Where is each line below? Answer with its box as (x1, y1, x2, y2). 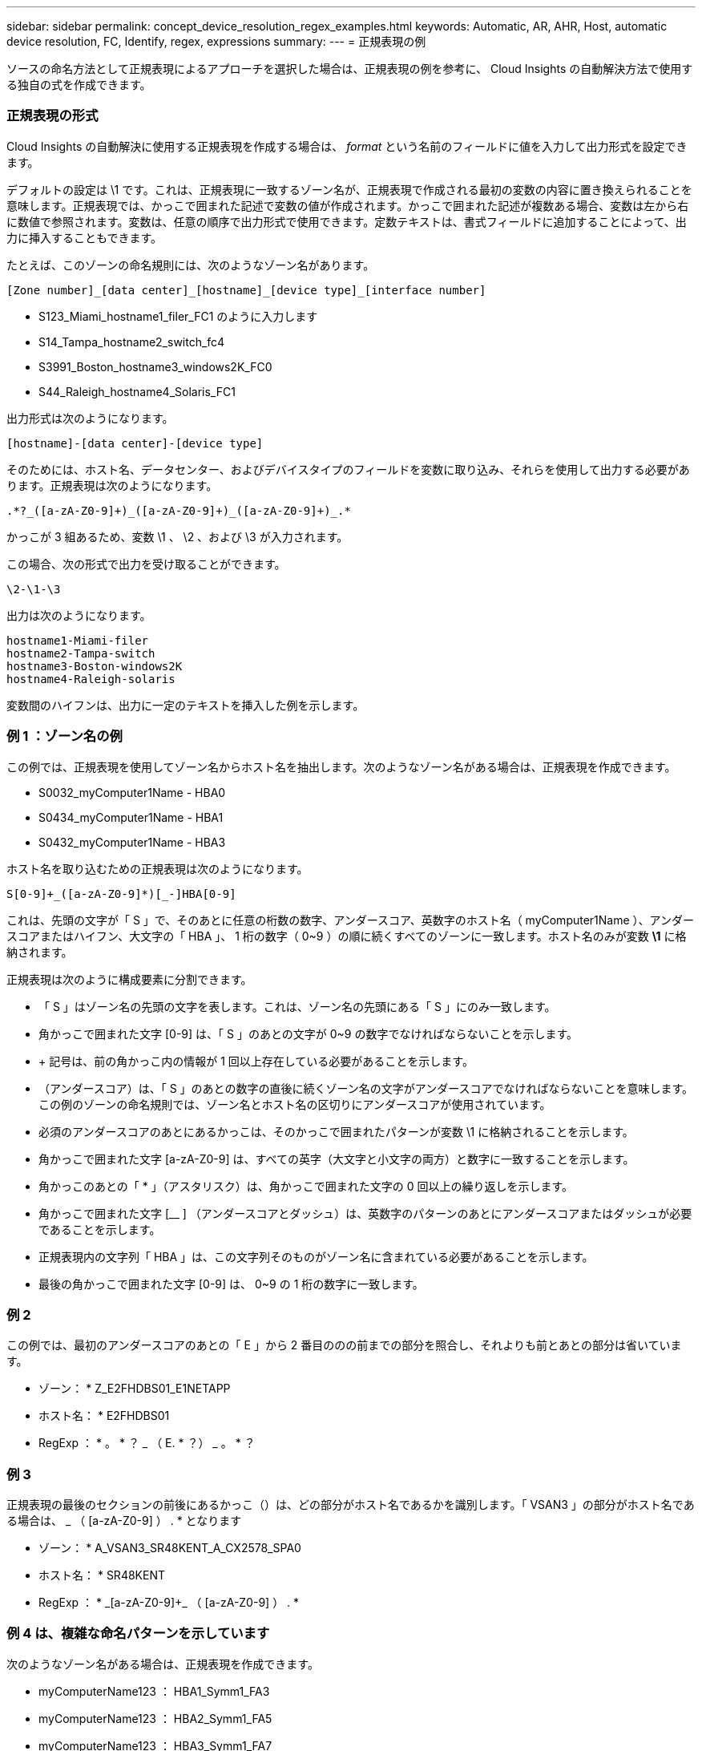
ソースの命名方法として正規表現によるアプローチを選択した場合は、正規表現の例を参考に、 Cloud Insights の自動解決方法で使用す (6, 62, 693, 75)
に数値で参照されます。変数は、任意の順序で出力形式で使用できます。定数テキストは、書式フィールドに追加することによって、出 (6, 214, 687, 228)
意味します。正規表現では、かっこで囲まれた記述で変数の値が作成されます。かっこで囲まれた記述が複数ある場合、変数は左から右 (6, 198, 689, 212)
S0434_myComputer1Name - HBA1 (38, 810, 224, 824)
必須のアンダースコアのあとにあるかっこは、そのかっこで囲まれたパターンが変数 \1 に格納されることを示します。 (38, 1124, 634, 1138)
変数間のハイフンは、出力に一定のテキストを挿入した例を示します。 (6, 698, 365, 712)
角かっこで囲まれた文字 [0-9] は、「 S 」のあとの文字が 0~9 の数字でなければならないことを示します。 (38, 1026, 579, 1041)
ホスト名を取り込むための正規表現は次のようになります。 (6, 861, 309, 875)
